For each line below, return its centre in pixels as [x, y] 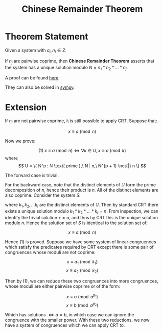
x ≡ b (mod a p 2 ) [82, 305]
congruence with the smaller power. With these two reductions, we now [78, 320]
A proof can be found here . [32, 78]
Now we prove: [20, 141]
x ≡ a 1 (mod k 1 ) [82, 262]
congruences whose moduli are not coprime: [50, 252]
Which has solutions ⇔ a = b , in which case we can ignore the [70, 314]
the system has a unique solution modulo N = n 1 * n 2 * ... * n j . [67, 68]
